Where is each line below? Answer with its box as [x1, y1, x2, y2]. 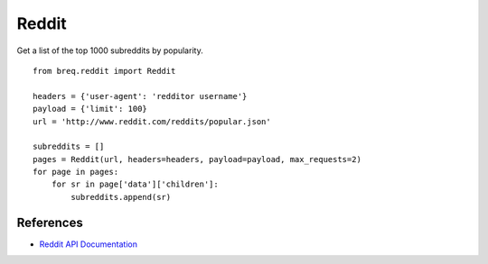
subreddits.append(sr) [70, 192, 172, 202]
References [16, 214, 83, 230]
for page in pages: [33, 167, 119, 178]
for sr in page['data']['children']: [51, 179, 219, 189]
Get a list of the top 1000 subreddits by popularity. [16, 45, 203, 56]
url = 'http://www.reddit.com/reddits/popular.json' [33, 116, 271, 126]
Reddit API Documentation [39, 239, 137, 250]
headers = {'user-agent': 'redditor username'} [33, 91, 248, 101]
